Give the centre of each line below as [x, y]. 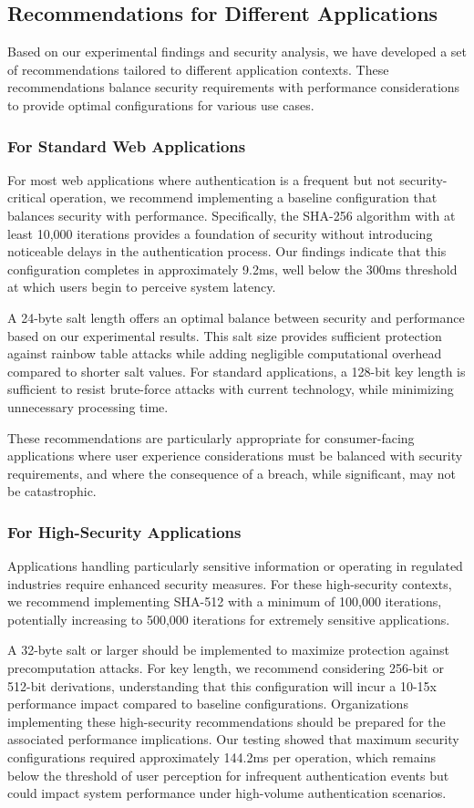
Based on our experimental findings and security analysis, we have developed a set [237, 52]
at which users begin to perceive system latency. [142, 287]
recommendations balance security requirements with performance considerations [234, 87]
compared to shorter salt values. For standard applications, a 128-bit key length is [237, 371]
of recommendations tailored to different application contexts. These [198, 69]
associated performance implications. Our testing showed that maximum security [233, 739]
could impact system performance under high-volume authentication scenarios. [227, 793]
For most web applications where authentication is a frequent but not [201, 179]
